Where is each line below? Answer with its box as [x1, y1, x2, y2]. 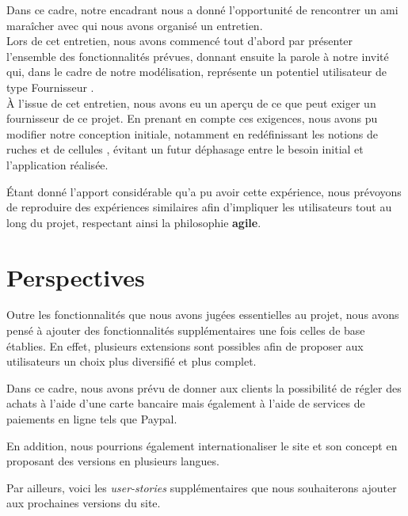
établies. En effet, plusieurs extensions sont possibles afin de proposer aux [6, 337, 364, 354]
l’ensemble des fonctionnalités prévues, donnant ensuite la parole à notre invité [6, 47, 389, 64]
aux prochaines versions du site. [6, 495, 161, 511]
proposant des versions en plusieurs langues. [6, 453, 219, 469]
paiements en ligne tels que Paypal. [6, 411, 177, 427]
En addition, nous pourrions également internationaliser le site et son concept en [6, 437, 398, 453]
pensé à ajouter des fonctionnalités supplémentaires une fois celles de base [6, 322, 365, 339]
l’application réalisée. [6, 156, 109, 173]
